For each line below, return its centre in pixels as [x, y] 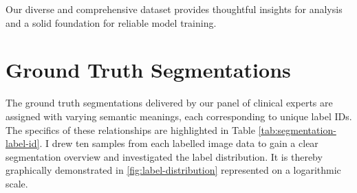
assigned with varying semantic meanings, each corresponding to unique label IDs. [179, 116]
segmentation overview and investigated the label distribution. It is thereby [164, 156]
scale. [17, 183]
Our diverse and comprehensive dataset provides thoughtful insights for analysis [174, 9]
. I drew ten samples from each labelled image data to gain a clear [179, 143]
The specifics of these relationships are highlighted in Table [130, 129]
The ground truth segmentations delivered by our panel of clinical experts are [169, 103]
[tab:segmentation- [297, 129]
